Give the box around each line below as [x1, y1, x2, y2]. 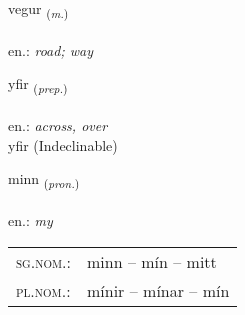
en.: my [8, 209, 53, 230]
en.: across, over [8, 115, 108, 136]
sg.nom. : [16, 249, 71, 273]
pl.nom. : [16, 278, 71, 302]
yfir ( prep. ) [8, 73, 68, 97]
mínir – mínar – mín [87, 278, 230, 302]
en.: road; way [8, 39, 93, 60]
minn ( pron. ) [8, 168, 80, 192]
